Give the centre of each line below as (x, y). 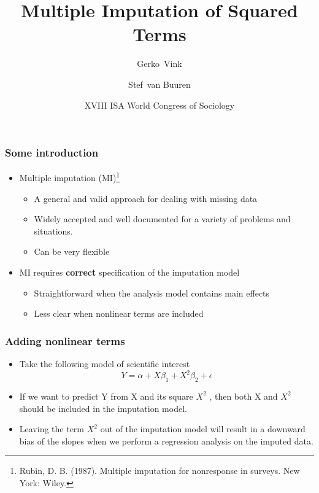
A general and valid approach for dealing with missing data (146, 198)
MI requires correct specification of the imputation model (129, 272)
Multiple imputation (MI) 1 (70, 177)
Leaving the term (52, 429)
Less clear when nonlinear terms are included (119, 313)
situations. (53, 231)
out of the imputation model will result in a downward (203, 429)
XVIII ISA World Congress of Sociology (159, 105)
